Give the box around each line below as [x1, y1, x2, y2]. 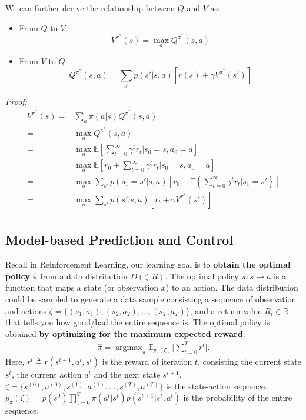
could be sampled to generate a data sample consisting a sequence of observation [5, 292, 297, 305]
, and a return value [189, 304, 262, 316]
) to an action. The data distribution [165, 281, 298, 294]
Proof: [5, 95, 27, 108]
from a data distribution [40, 269, 128, 282]
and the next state [94, 368, 161, 381]
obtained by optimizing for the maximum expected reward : [5, 327, 245, 339]
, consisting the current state [198, 355, 301, 368]
